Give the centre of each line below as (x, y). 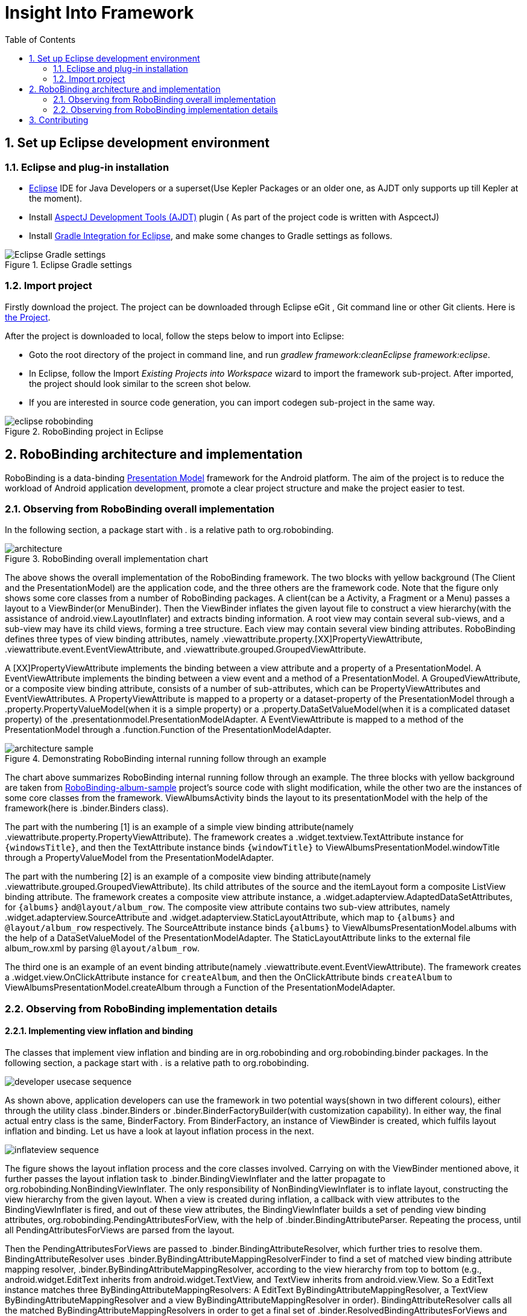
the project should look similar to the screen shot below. (140, 383)
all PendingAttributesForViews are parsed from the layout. (120, 1230)
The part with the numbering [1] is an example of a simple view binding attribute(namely (179, 827)
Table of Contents (40, 39)
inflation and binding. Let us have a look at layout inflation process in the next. (159, 1131)
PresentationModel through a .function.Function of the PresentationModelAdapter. (168, 730)
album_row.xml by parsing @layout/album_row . (102, 948)
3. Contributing (59, 120)
